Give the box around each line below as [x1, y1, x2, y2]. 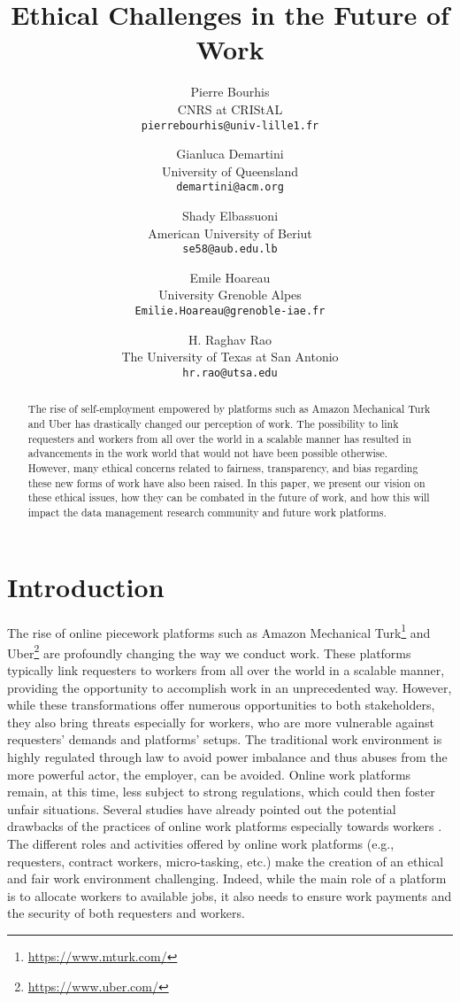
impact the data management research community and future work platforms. [27, 504, 387, 519]
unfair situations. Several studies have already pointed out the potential [7, 799, 396, 818]
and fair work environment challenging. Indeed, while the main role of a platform [7, 869, 447, 888]
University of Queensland [161, 161, 299, 180]
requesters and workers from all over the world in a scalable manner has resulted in [27, 431, 411, 446]
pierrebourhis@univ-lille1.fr [141, 119, 319, 132]
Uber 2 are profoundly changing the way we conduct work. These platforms [7, 641, 411, 662]
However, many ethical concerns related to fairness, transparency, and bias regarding [27, 460, 418, 475]
